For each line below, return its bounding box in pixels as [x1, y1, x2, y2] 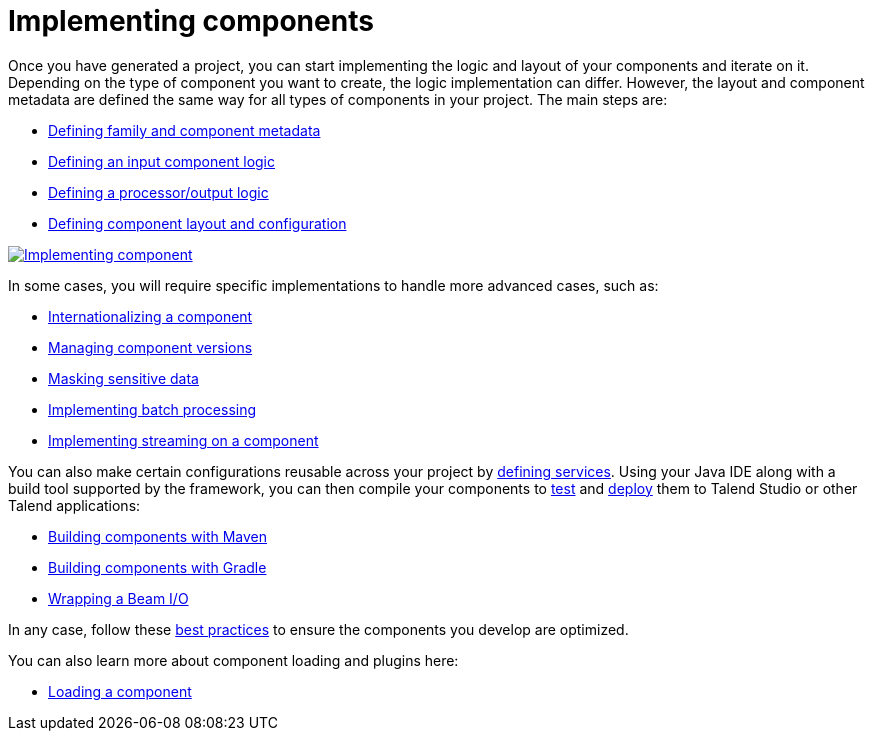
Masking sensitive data [48, 369, 199, 387]
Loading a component [48, 682, 192, 700]
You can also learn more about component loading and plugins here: [8, 651, 459, 669]
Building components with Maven [48, 527, 268, 545]
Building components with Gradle [48, 558, 267, 576]
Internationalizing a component [48, 307, 253, 325]
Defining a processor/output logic [48, 183, 269, 201]
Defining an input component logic [48, 152, 276, 170]
